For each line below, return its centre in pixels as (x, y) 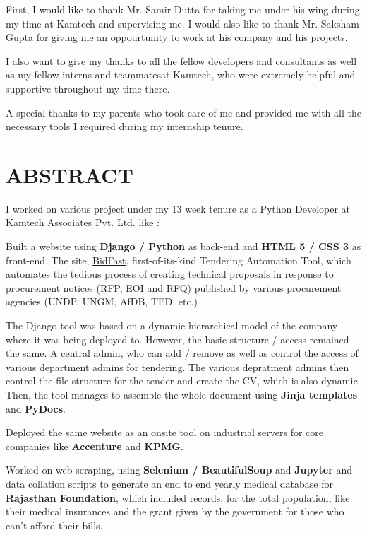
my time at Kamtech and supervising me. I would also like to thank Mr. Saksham (182, 23)
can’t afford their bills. (54, 525)
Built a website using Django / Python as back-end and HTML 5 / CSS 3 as (183, 246)
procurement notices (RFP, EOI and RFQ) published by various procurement (174, 287)
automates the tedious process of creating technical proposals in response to (170, 274)
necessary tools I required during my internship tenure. (125, 126)
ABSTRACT (70, 174)
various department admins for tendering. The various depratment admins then (178, 366)
